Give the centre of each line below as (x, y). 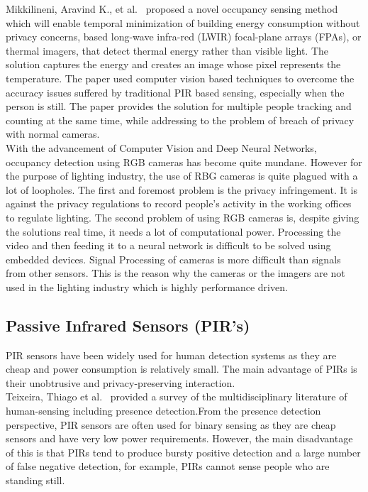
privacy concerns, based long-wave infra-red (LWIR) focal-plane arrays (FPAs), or (184, 37)
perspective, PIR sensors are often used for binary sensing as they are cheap (171, 424)
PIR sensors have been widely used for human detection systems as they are (171, 355)
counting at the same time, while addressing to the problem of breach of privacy (180, 120)
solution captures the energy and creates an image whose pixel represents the (173, 64)
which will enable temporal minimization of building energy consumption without (183, 22)
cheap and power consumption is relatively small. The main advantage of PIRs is (182, 369)
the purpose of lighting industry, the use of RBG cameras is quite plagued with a (182, 176)
